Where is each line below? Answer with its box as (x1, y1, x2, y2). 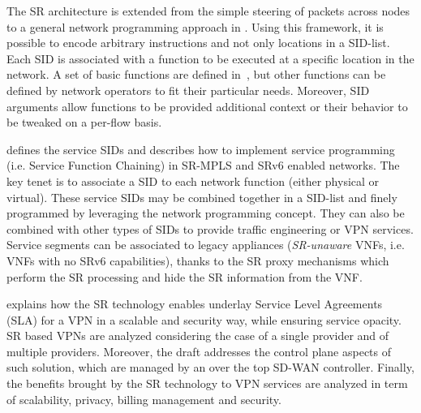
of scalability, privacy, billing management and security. (6, 390, 281, 407)
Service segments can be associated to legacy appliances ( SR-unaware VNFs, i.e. (6, 236, 405, 253)
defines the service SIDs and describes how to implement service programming (6, 140, 395, 157)
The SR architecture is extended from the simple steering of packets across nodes (6, 2, 410, 19)
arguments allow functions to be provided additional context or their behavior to (6, 97, 408, 114)
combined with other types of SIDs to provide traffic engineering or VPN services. (6, 220, 414, 237)
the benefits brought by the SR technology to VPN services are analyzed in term (6, 375, 408, 392)
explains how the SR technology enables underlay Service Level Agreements (6, 295, 383, 312)
